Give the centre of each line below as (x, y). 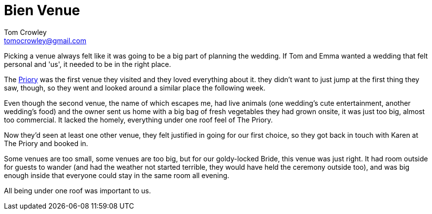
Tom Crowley (25, 32)
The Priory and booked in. (46, 143)
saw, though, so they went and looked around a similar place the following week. (135, 88)
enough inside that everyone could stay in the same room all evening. (117, 175)
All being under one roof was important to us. (78, 190)
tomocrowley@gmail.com (45, 40)
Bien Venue (42, 10)
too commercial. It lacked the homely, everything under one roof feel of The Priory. (139, 120)
